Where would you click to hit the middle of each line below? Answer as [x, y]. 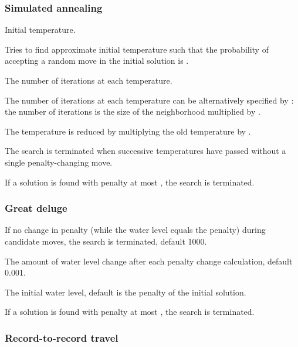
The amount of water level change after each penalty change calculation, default [149, 261]
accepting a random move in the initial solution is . [97, 61]
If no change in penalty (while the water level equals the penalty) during [135, 230]
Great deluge [36, 208]
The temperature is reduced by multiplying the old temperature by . [128, 131]
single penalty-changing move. [59, 162]
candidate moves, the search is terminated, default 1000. [106, 241]
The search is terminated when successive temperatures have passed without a [145, 151]
